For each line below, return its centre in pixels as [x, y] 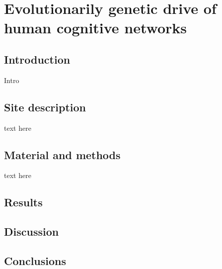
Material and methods [62, 154]
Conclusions [35, 260]
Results [23, 202]
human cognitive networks [96, 28]
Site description [45, 107]
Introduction [37, 59]
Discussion [32, 231]
